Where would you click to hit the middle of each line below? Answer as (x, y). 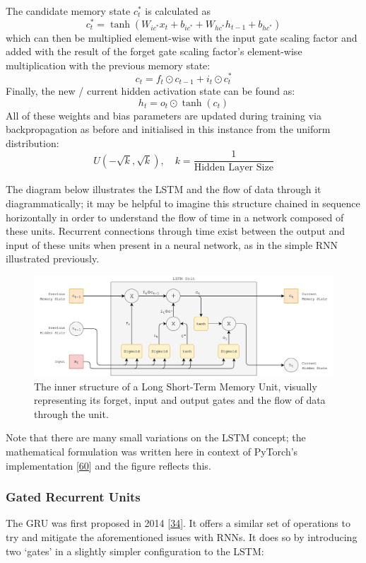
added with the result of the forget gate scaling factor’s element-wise (154, 51)
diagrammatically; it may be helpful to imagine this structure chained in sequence (183, 203)
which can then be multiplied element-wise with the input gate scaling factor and (182, 37)
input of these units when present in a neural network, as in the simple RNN (172, 244)
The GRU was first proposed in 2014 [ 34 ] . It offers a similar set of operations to (178, 523)
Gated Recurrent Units (73, 497)
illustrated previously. (53, 259)
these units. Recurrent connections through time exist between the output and (176, 231)
